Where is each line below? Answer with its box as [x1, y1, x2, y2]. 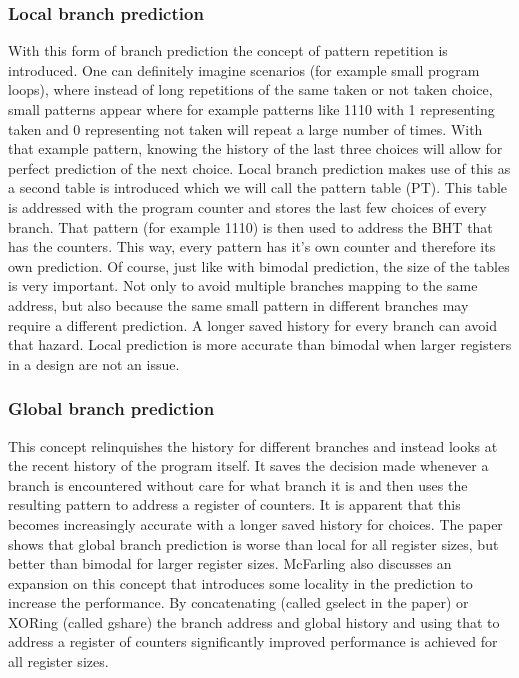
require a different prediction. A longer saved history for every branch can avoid [8, 314, 497, 335]
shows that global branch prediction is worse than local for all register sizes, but [8, 533, 499, 554]
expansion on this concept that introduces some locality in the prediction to [8, 572, 473, 593]
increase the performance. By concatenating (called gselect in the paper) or [8, 592, 469, 613]
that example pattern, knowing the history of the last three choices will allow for [8, 138, 503, 159]
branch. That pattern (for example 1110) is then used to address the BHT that [8, 216, 493, 237]
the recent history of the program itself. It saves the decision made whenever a [8, 455, 489, 476]
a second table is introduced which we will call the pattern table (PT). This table [8, 177, 508, 198]
